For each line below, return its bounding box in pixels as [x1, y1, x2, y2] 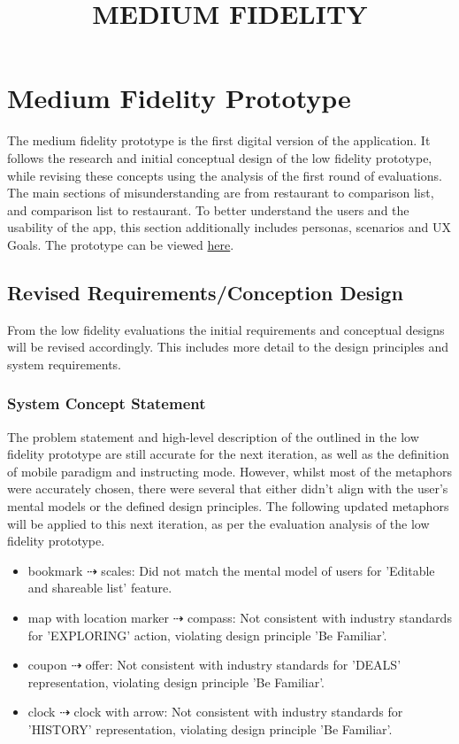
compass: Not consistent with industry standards [187, 608, 452, 627]
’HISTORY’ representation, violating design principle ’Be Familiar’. [27, 719, 393, 738]
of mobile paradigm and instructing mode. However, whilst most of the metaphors [7, 461, 452, 480]
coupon [27, 655, 67, 674]
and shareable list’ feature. [27, 578, 172, 597]
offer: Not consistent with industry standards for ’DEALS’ [85, 655, 402, 674]
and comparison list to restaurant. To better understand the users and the [7, 200, 409, 219]
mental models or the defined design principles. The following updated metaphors [7, 497, 449, 515]
